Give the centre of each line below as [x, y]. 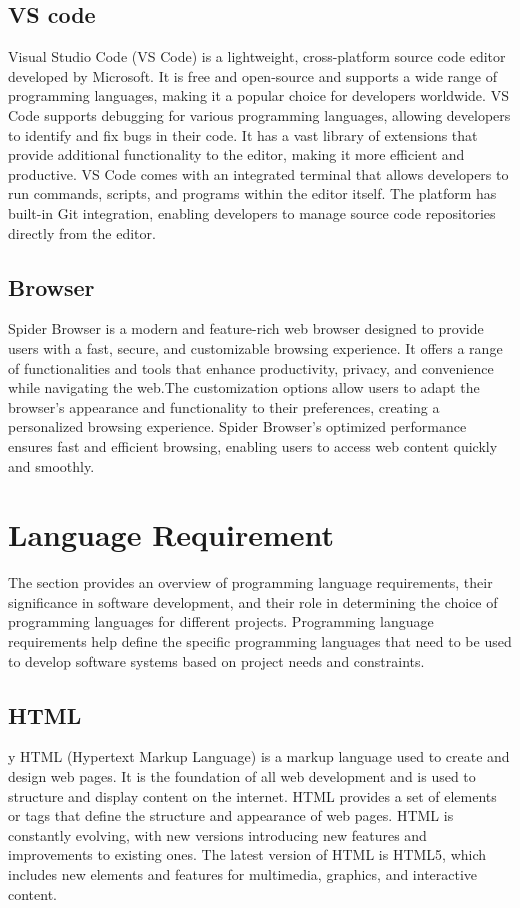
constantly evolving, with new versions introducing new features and [217, 834]
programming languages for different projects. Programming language [221, 621]
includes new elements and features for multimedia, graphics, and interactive [243, 873]
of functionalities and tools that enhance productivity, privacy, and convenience [251, 367]
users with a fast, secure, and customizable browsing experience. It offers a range [255, 347]
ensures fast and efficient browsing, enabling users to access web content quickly [253, 445]
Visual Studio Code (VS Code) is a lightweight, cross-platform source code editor [257, 56]
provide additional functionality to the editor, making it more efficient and [236, 154]
